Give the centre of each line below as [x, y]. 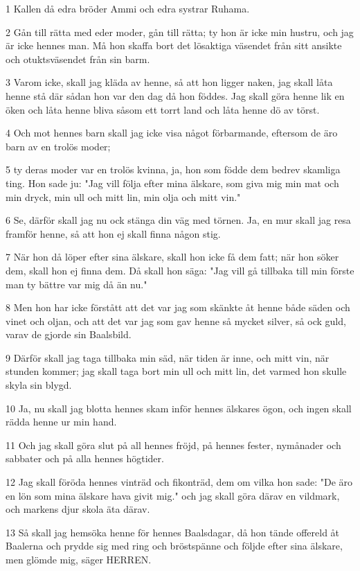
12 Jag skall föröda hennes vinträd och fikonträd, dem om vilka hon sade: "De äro [179, 482]
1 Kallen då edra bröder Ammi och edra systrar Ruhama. [128, 8]
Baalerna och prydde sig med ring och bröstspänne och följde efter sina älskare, [174, 546]
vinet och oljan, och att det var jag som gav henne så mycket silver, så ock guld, [176, 320]
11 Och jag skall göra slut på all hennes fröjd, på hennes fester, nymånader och [173, 445]
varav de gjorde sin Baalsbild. [69, 334]
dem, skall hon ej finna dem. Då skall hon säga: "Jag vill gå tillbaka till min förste [180, 270]
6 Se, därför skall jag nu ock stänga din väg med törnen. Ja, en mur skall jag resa [178, 220]
